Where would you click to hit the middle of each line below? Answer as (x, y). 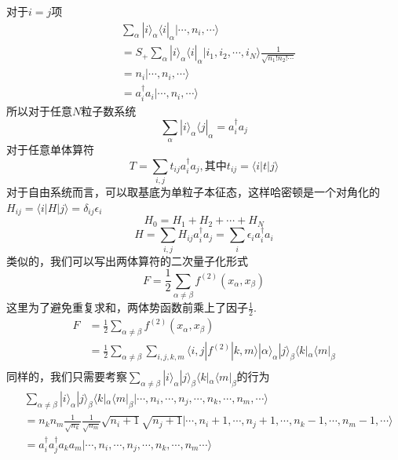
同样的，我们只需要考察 (67, 376)
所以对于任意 (39, 110)
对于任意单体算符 (50, 150)
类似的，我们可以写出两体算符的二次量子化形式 (127, 260)
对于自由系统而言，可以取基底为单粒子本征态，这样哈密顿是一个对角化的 (193, 192)
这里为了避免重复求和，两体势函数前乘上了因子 (127, 307)
